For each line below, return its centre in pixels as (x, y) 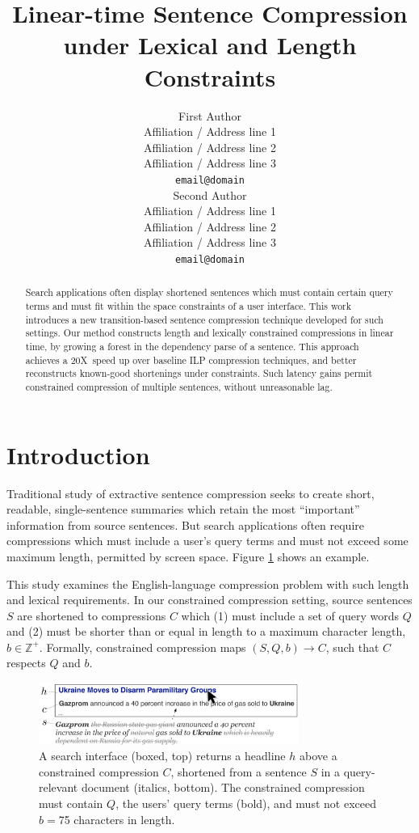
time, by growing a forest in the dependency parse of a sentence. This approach (192, 346)
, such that (352, 647)
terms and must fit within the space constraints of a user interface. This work (189, 306)
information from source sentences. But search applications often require (185, 524)
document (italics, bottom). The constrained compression (223, 787)
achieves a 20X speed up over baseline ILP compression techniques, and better (191, 359)
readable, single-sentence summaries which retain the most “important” (183, 509)
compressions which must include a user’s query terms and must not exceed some (207, 541)
